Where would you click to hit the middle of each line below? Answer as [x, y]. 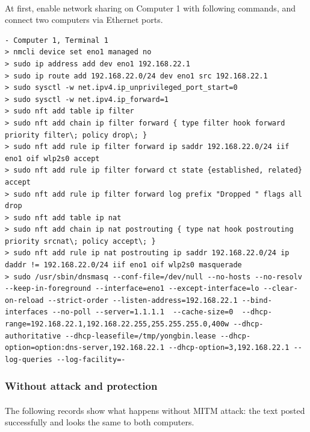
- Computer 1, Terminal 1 [57, 40]
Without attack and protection [81, 386]
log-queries [29, 359]
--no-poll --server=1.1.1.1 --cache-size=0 [143, 312]
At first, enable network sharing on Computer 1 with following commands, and [150, 8]
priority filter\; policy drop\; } [76, 135]
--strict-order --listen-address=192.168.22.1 [143, 300]
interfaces [26, 312]
